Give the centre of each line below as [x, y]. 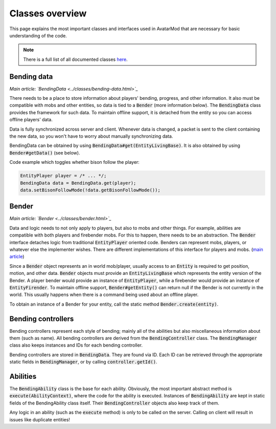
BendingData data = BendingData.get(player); [78, 183]
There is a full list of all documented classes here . [75, 59]
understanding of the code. [38, 35]
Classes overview [48, 13]
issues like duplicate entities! [40, 419]
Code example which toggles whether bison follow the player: [75, 162]
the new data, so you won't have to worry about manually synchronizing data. [91, 136]
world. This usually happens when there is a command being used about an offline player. [104, 295]
